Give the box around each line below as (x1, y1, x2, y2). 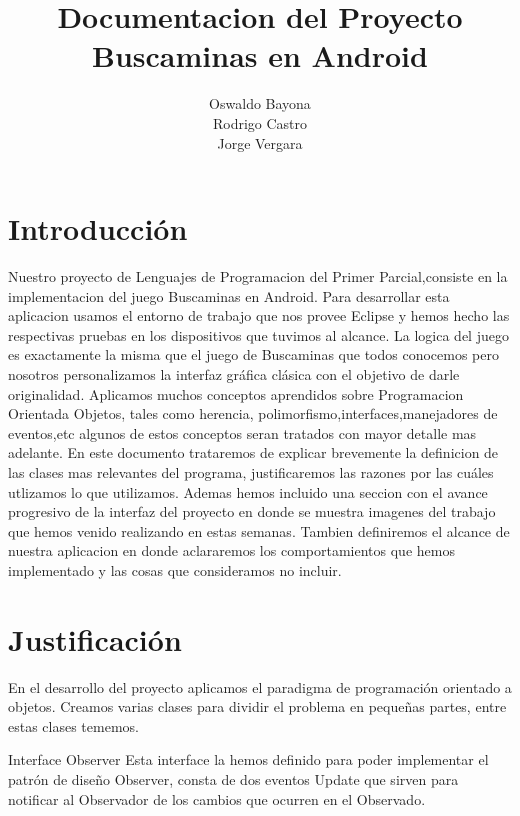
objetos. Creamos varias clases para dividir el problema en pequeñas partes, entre (8, 696, 507, 717)
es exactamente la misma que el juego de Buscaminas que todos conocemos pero (8, 344, 499, 365)
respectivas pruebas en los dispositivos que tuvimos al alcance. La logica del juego (8, 324, 509, 345)
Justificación (8, 618, 182, 659)
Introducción (8, 208, 188, 249)
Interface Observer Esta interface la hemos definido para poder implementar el (8, 749, 489, 770)
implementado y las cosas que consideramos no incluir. (8, 559, 342, 580)
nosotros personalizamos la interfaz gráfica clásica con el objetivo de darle (8, 364, 460, 384)
